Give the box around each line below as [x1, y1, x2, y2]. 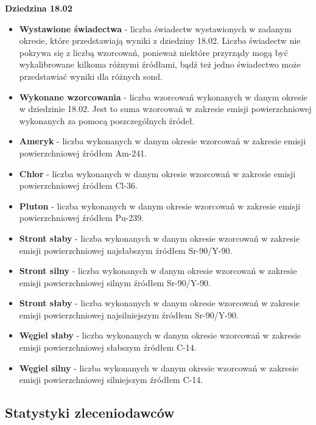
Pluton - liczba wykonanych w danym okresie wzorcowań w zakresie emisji [19, 199, 301, 212]
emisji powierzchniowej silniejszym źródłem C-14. [19, 373, 203, 386]
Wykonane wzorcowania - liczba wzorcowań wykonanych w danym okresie [19, 90, 307, 103]
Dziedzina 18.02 [5, 2, 72, 14]
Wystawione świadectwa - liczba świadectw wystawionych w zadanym [19, 22, 292, 35]
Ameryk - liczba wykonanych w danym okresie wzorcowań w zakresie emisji [19, 135, 306, 147]
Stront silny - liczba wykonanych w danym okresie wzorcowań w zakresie [19, 264, 297, 277]
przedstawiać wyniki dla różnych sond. [19, 69, 163, 82]
